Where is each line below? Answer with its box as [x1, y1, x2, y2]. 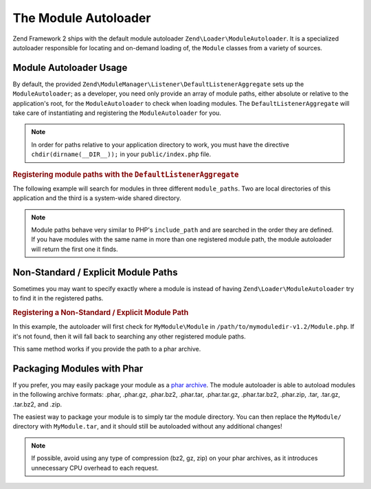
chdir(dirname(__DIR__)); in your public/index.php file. [31, 150, 212, 158]
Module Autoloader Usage [12, 62, 128, 74]
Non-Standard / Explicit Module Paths [12, 266, 178, 278]
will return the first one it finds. [31, 245, 118, 253]
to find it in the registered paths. [12, 294, 104, 303]
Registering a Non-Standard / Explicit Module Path [12, 307, 189, 317]
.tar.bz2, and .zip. [12, 400, 62, 409]
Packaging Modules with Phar [12, 362, 144, 374]
